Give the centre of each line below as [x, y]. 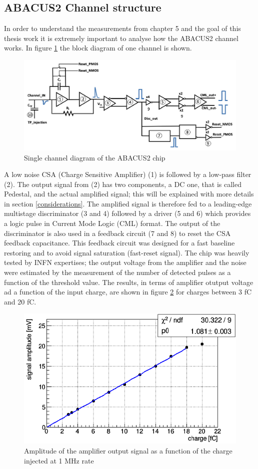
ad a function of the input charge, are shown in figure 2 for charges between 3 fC [128, 292]
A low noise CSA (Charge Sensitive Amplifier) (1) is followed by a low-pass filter [128, 174]
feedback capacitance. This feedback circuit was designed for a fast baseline [119, 243]
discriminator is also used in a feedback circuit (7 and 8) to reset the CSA [117, 233]
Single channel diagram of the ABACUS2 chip [95, 157]
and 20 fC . [20, 301]
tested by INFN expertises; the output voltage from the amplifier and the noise [125, 262]
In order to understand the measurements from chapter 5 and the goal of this [122, 28]
